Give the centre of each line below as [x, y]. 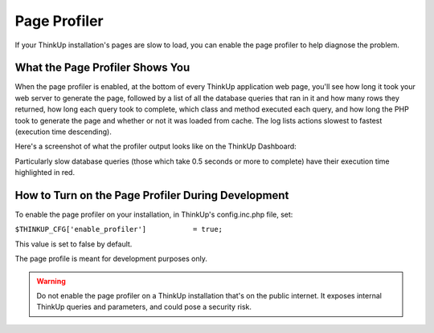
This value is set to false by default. [74, 244]
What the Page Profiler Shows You [102, 68]
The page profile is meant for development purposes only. [111, 259]
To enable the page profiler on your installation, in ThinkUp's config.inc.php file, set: [154, 215]
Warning [51, 281]
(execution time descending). [63, 132]
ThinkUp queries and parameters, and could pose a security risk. [144, 307]
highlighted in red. [45, 173]
